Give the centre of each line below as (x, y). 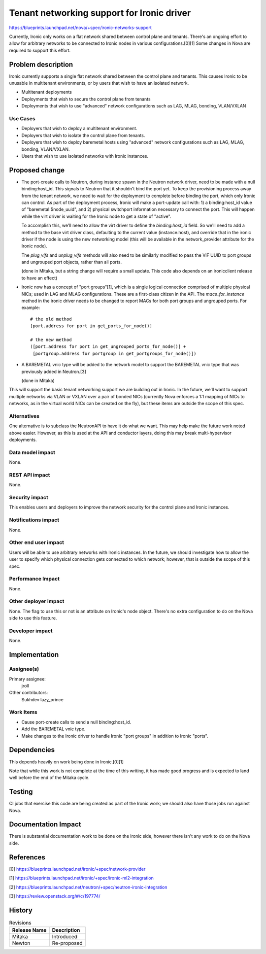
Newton (21, 943)
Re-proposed (67, 943)
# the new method (51, 340)
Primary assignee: (28, 679)
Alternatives (24, 416)
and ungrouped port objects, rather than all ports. (72, 262)
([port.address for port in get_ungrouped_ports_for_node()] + (108, 347)
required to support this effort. (40, 50)
